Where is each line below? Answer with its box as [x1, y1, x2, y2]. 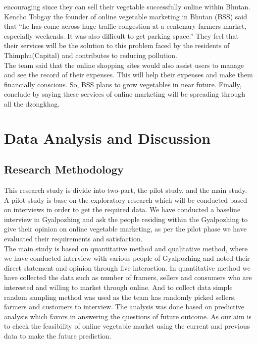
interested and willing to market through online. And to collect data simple [4, 282, 233, 292]
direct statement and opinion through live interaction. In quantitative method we [4, 262, 251, 273]
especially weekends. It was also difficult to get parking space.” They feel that [4, 30, 239, 41]
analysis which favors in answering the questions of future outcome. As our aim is [4, 311, 252, 321]
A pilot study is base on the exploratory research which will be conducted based [4, 194, 247, 205]
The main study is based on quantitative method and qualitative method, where [4, 243, 248, 253]
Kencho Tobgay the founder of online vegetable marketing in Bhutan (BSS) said [4, 11, 247, 21]
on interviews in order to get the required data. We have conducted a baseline [4, 204, 241, 215]
